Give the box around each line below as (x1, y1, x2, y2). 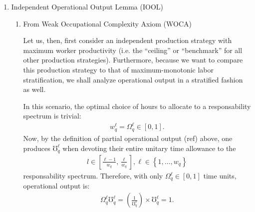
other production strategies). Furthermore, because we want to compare (23, 54, 243, 65)
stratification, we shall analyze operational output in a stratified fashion (23, 74, 243, 84)
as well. (23, 84, 46, 94)
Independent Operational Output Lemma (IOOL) (11, 1, 163, 11)
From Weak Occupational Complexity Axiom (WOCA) (23, 18, 192, 28)
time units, (203, 170, 237, 180)
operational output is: (23, 180, 90, 191)
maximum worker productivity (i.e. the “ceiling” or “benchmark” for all (23, 44, 243, 55)
